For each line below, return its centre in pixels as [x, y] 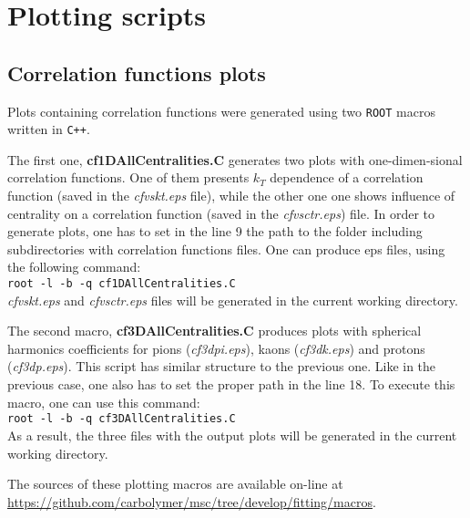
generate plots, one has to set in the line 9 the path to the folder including [215, 231]
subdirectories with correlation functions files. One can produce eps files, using [226, 249]
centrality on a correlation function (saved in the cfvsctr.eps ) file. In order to [221, 213]
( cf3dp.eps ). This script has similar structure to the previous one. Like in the [222, 366]
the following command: [74, 267]
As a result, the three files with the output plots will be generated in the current [232, 435]
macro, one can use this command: [104, 402]
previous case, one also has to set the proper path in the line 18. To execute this [231, 384]
